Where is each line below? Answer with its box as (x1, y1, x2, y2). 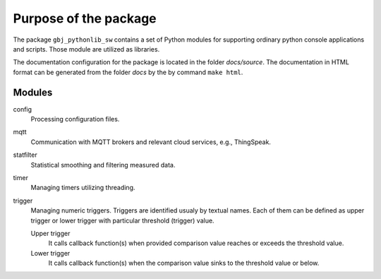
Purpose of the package (13, 11, 157, 26)
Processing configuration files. (30, 115, 120, 124)
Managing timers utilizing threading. (30, 184, 135, 192)
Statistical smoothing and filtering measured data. (30, 160, 176, 169)
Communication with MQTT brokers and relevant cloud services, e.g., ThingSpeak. (30, 138, 272, 146)
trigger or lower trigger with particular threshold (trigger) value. (30, 216, 214, 225)
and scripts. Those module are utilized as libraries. (13, 44, 160, 53)
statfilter (13, 150, 38, 159)
